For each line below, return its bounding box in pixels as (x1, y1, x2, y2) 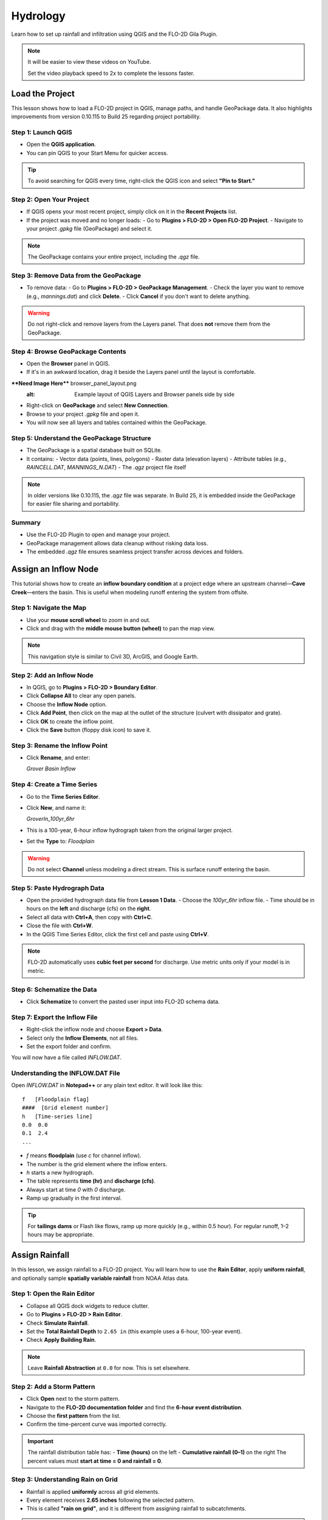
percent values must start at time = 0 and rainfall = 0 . (27, 1457, 163, 1465)
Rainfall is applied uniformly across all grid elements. (26, 1488, 160, 1495)
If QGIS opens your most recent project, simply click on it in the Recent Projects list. (26, 208, 237, 215)
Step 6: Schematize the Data (11, 985, 97, 993)
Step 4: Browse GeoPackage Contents (11, 347, 127, 356)
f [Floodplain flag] (22, 1096, 90, 1103)
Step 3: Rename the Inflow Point (11, 741, 108, 750)
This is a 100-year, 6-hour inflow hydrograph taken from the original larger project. (26, 826, 233, 834)
